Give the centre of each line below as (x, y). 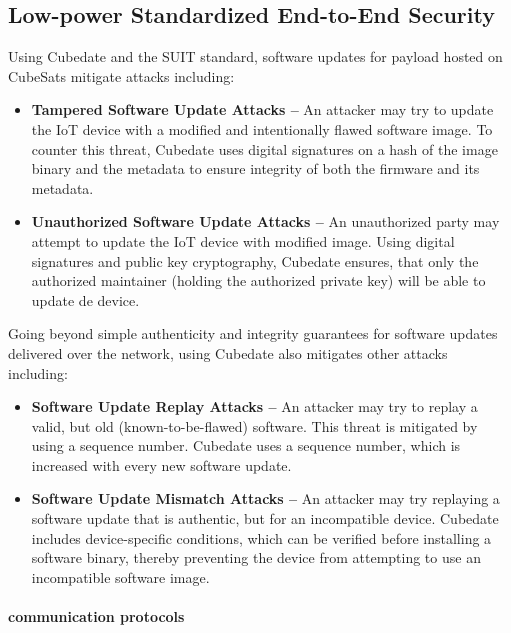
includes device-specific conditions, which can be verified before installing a (261, 537)
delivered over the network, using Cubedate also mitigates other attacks (228, 352)
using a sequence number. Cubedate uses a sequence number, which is (246, 445)
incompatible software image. (120, 576)
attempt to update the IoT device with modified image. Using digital (243, 240)
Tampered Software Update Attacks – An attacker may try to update (262, 109)
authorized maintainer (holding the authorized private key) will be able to (258, 280)
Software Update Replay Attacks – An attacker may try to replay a (254, 406)
